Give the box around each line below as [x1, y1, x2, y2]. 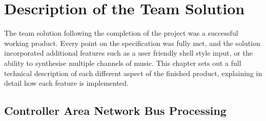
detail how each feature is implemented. [4, 78, 129, 88]
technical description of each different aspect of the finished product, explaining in [4, 67, 262, 78]
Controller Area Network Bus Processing [4, 103, 227, 118]
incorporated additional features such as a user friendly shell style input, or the [4, 47, 253, 58]
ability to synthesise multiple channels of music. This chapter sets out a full [4, 57, 241, 68]
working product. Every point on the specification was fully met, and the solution [4, 37, 260, 48]
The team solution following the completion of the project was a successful [4, 28, 238, 38]
